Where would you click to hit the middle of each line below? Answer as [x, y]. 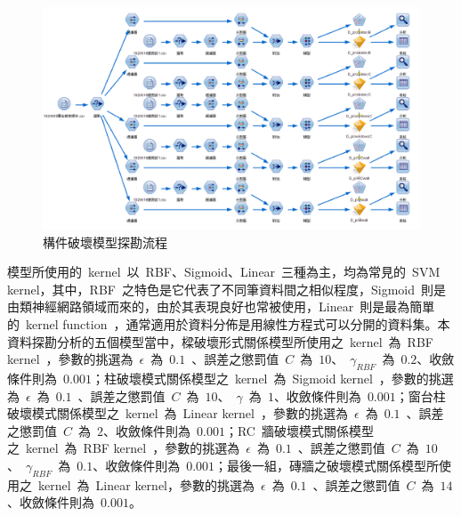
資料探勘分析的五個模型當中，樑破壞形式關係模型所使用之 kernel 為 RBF [220, 341]
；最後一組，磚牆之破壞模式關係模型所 [327, 466]
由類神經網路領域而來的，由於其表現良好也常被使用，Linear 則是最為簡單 [221, 306]
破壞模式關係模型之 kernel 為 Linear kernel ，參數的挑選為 [178, 413]
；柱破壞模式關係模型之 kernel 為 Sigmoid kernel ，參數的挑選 [272, 379]
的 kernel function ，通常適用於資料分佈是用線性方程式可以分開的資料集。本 [229, 324]
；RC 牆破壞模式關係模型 [299, 430]
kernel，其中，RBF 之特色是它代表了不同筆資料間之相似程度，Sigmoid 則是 [226, 289]
